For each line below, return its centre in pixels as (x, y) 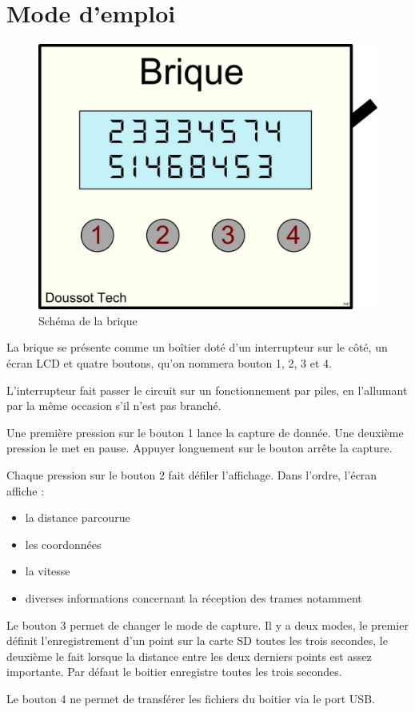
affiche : (26, 490)
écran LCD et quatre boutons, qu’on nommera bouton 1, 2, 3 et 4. (169, 362)
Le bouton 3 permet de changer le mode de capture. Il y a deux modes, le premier (207, 624)
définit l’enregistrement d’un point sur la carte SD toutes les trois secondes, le (197, 640)
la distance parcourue (78, 517)
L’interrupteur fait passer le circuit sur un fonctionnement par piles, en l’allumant (207, 390)
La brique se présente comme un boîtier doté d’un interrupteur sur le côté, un (197, 347)
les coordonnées (63, 544)
